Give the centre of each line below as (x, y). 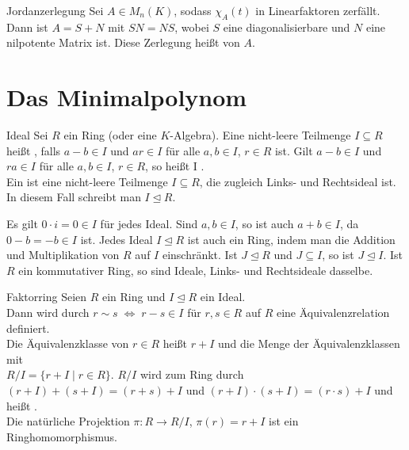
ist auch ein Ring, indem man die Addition (291, 239)
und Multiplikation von (63, 255)
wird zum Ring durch (192, 374)
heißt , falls (34, 150)
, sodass (193, 10)
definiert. (28, 328)
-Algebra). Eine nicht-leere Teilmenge (260, 135)
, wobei (192, 27)
